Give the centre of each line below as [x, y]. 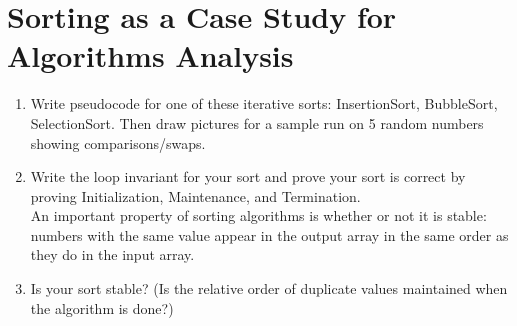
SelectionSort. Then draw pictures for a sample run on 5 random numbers [257, 122]
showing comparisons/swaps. [118, 142]
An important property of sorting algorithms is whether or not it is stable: [258, 215]
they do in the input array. [112, 254]
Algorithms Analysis [150, 55]
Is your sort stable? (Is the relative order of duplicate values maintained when [269, 288]
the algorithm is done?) [102, 307]
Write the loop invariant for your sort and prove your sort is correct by [248, 176]
